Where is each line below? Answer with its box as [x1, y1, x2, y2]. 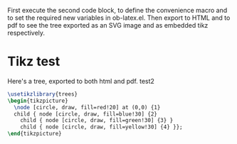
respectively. [7, 28, 45, 37]
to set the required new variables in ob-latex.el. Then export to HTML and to [7, 13, 231, 22]
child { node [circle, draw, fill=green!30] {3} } [20, 117, 174, 124]
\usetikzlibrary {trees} [7, 90, 78, 98]
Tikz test [7, 53, 60, 70]
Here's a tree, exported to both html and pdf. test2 [7, 77, 155, 85]
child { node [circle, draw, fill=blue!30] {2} [14, 110, 158, 118]
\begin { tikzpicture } [7, 97, 69, 104]
